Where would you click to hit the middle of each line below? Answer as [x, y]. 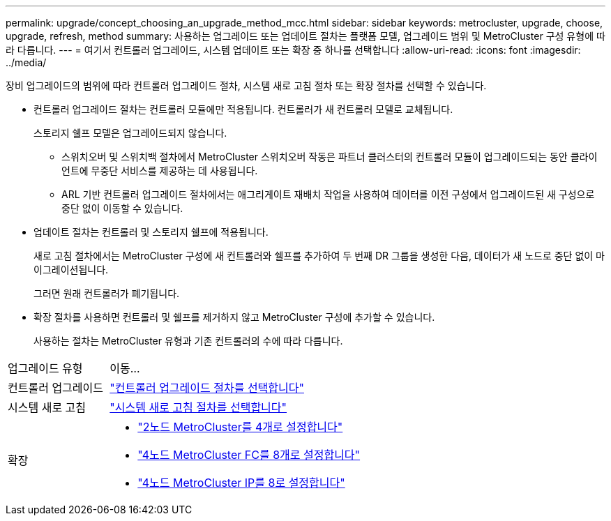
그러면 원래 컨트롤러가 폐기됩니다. [107, 293]
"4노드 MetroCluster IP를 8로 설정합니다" [241, 483]
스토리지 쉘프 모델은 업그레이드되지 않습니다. [130, 133]
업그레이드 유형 [45, 368]
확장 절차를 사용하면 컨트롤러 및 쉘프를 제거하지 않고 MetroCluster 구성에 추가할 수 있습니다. [234, 317]
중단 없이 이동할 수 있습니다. [122, 208]
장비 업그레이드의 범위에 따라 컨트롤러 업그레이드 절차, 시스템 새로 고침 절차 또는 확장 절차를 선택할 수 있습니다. [246, 85]
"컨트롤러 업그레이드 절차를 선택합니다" [207, 388]
